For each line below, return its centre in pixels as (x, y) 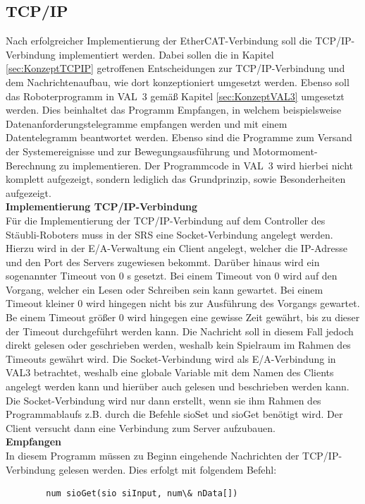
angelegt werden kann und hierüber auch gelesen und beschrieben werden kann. (178, 386)
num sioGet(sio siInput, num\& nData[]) (142, 494)
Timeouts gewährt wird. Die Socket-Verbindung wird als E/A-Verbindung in (171, 358)
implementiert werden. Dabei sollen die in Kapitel (166, 54)
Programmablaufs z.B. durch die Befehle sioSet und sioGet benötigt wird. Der (174, 414)
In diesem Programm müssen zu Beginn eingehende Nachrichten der (153, 456)
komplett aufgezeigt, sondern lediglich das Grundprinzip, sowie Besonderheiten (176, 179)
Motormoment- (285, 151)
